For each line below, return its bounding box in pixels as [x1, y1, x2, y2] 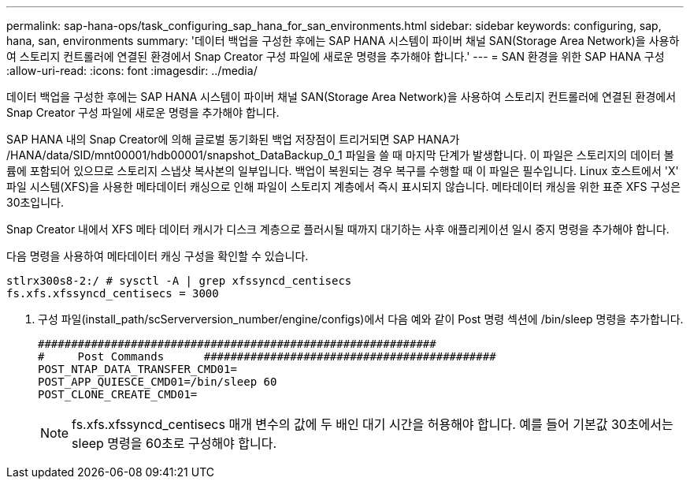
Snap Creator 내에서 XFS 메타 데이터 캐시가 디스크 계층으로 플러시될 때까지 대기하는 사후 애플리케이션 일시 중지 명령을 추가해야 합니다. [6, 222, 670, 236]
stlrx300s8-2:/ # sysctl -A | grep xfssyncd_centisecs [6, 274, 352, 287]
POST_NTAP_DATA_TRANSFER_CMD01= [38, 363, 237, 375]
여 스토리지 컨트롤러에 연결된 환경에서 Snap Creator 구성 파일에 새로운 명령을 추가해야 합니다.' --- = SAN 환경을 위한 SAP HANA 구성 [6, 50, 665, 63]
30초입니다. [6, 196, 65, 209]
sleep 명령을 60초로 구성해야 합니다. [72, 435, 277, 451]
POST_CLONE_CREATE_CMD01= [38, 388, 198, 401]
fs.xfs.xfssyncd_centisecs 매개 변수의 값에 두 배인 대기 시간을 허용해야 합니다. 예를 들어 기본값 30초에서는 [72, 416, 673, 432]
